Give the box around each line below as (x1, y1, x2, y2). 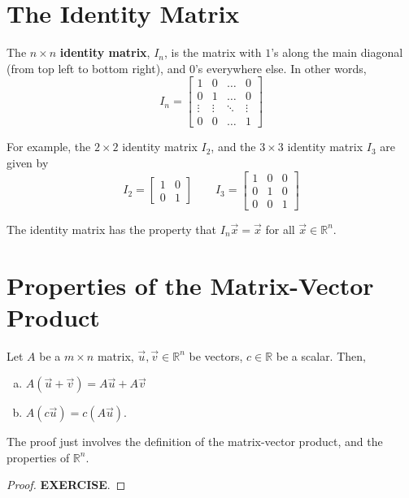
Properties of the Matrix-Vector (7, 268, 374, 301)
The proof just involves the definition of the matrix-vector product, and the (7, 433, 383, 450)
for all (265, 220, 295, 237)
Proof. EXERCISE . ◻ (7, 476, 126, 493)
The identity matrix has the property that (7, 220, 217, 237)
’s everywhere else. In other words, (194, 59, 367, 76)
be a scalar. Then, (276, 347, 366, 364)
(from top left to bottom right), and (7, 59, 186, 76)
